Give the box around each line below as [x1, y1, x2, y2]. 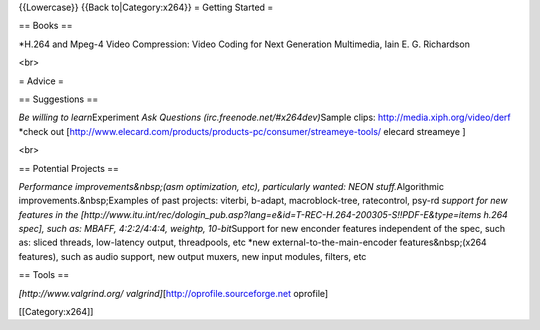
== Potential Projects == [18, 162, 119, 174]
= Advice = [18, 75, 65, 87]
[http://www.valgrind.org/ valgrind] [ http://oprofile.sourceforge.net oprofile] [18, 287, 329, 299]
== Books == [18, 20, 73, 32]
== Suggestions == [18, 93, 99, 105]
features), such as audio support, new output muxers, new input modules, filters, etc [18, 250, 367, 262]
